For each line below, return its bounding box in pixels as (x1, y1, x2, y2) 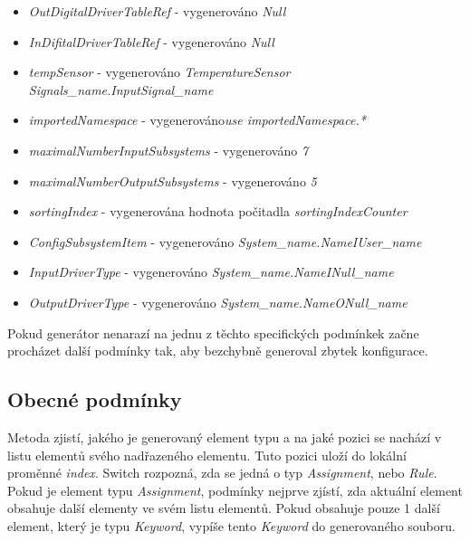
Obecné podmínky (7, 385, 182, 413)
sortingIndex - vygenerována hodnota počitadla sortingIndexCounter (28, 202, 408, 221)
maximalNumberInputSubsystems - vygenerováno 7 (28, 140, 309, 159)
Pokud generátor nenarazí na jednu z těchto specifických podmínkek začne (7, 323, 419, 342)
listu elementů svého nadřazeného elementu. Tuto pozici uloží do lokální (7, 445, 407, 464)
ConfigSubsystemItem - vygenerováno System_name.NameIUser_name (28, 232, 422, 251)
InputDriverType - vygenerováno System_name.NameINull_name (28, 262, 394, 281)
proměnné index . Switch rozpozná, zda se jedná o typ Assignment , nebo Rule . (7, 463, 437, 482)
